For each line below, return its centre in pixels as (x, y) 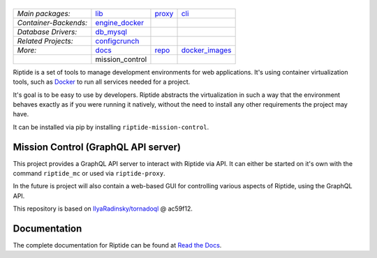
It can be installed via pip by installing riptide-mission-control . (111, 127)
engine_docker (120, 22)
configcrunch (117, 40)
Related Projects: (45, 40)
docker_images (206, 50)
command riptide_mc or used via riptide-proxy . (89, 173)
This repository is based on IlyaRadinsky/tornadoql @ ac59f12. (103, 208)
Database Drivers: (47, 31)
